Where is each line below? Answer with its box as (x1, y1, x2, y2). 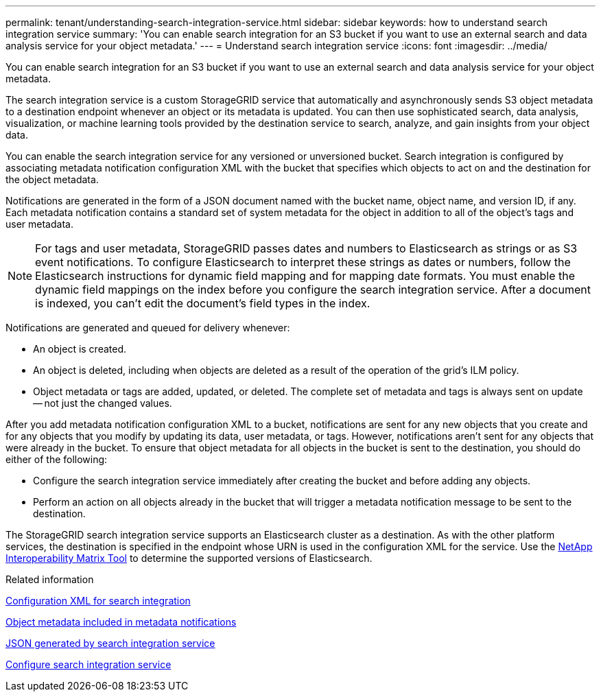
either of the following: (5, 453, 108, 465)
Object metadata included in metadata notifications (5, 616, 237, 628)
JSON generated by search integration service (5, 637, 215, 649)
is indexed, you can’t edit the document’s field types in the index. (35, 296, 370, 310)
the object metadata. (5, 174, 99, 185)
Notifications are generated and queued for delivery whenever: (5, 322, 290, 333)
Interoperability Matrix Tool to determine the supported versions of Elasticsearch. (5, 552, 373, 564)
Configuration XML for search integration (5, 595, 191, 606)
